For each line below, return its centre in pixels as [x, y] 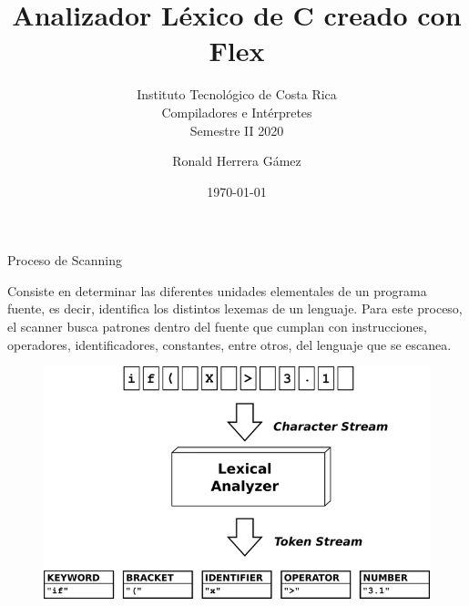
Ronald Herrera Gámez [237, 161]
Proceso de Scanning [65, 260]
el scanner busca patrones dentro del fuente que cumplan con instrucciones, [217, 327]
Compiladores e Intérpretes [237, 112]
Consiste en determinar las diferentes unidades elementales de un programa [217, 290]
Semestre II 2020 [237, 130]
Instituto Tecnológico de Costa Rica [237, 94]
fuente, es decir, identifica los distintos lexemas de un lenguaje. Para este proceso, [235, 308]
